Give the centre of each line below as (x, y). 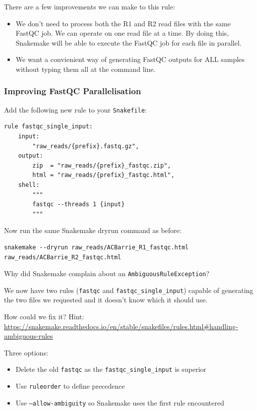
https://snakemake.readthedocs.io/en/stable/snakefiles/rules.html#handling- (121, 326)
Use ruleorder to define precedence (70, 386)
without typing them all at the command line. (86, 69)
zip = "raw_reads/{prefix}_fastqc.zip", (102, 165)
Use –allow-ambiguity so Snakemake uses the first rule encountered (120, 402)
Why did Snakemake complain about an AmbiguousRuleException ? (107, 273)
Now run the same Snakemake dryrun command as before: (93, 230)
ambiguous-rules (29, 336)
